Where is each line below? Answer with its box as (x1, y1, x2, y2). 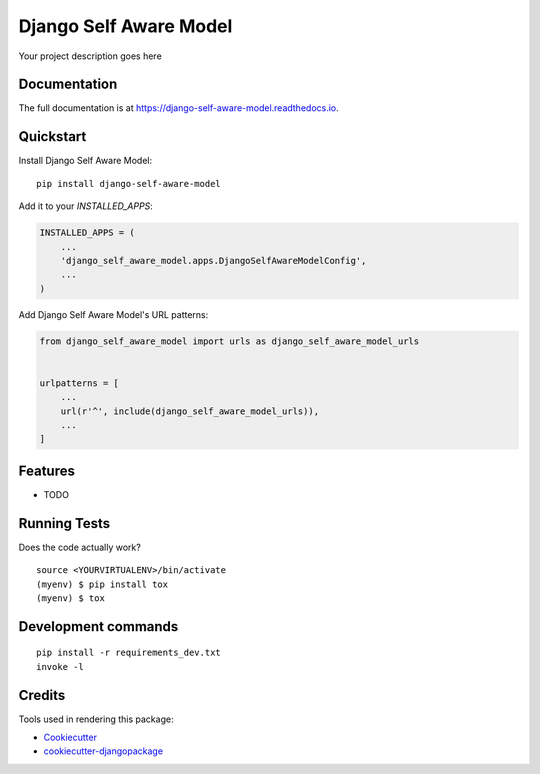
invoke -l (36, 661, 84, 672)
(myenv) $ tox (36, 592, 105, 604)
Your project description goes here (18, 50, 162, 62)
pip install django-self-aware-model (36, 178, 222, 189)
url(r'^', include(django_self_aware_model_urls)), (60, 405, 320, 417)
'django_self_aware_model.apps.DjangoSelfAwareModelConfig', (60, 255, 367, 266)
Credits (18, 686, 66, 704)
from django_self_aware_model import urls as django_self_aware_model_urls (39, 335, 420, 347)
